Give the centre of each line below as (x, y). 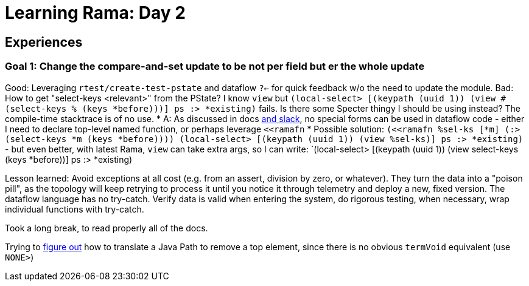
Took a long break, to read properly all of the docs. (107, 228)
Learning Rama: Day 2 (95, 13)
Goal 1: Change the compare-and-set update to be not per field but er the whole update (215, 66)
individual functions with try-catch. (75, 209)
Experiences (44, 42)
